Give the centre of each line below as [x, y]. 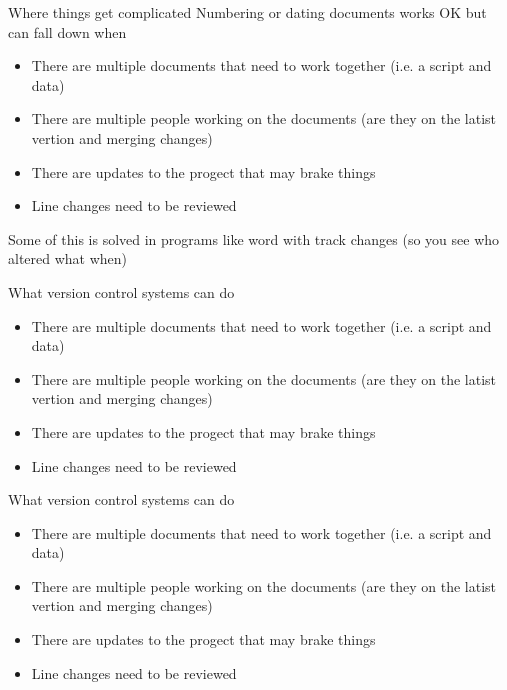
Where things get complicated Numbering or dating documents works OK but [247, 12]
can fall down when [67, 31]
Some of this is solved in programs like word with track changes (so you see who [254, 238]
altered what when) [68, 258]
